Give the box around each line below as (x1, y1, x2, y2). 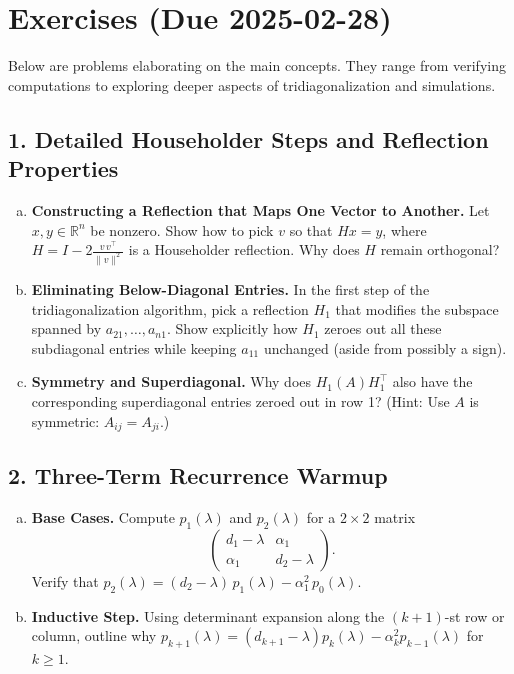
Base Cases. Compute (31, 507, 175, 528)
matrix (374, 507, 416, 528)
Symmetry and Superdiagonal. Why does (31, 371, 312, 392)
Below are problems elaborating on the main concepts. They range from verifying (8, 55, 506, 76)
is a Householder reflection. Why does (128, 239, 360, 260)
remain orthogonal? (380, 239, 500, 260)
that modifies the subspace (335, 298, 499, 319)
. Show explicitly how (166, 318, 298, 339)
